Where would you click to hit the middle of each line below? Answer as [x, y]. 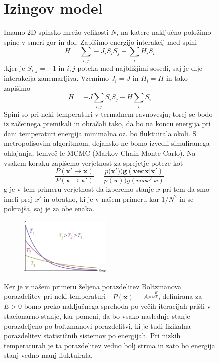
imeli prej [18, 199]
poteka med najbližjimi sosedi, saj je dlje [140, 68]
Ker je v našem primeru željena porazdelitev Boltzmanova [93, 286]
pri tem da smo [186, 189]
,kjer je [15, 68]
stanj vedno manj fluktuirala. [48, 355]
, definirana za [180, 296]
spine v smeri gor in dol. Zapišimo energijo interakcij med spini [101, 42]
